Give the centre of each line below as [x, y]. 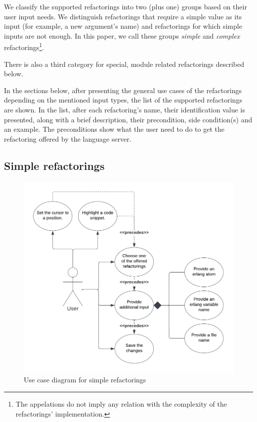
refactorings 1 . [24, 47]
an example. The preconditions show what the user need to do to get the [114, 129]
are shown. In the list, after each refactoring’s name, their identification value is [125, 109]
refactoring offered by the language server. [68, 138]
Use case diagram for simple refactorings [85, 380]
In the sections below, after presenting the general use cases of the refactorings [123, 90]
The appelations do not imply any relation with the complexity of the [121, 403]
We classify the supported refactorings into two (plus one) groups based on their [126, 6]
